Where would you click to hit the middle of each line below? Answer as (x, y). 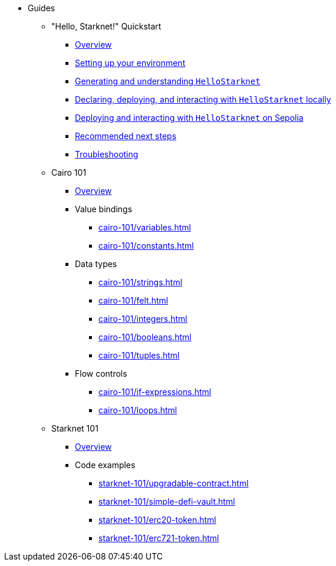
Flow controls (101, 374)
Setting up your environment (130, 63)
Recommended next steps (126, 136)
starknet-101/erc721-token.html (159, 538)
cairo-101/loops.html (138, 410)
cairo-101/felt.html (134, 300)
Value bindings (104, 209)
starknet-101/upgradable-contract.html (174, 483)
